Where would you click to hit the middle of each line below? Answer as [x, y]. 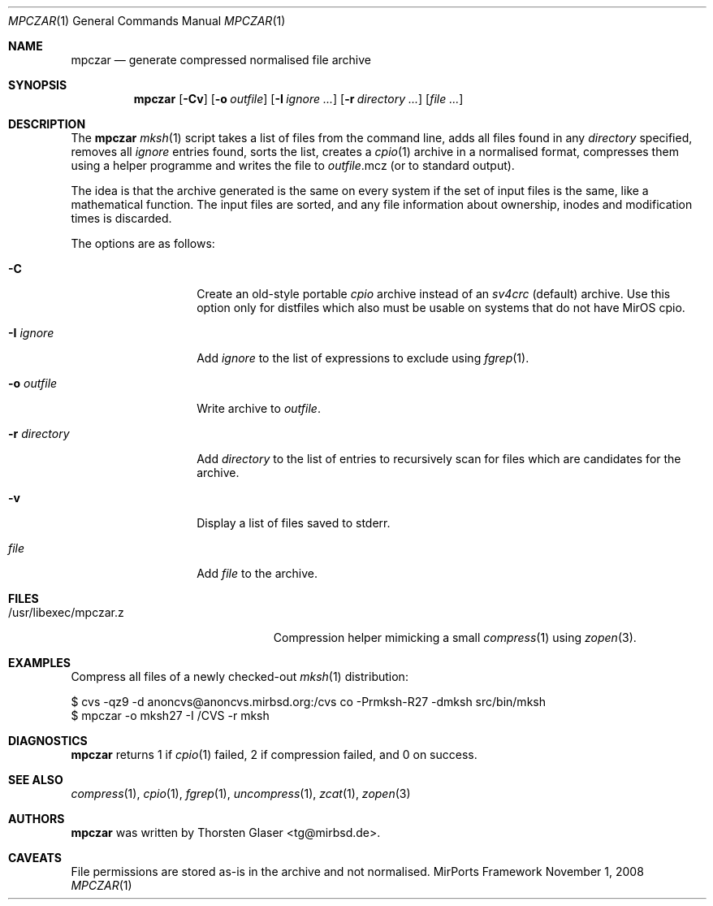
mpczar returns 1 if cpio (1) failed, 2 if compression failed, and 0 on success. [274, 754]
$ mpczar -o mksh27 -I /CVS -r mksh [170, 715]
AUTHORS [37, 819]
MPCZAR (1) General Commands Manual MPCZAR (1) [147, 21]
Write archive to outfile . [259, 408]
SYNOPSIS [38, 85]
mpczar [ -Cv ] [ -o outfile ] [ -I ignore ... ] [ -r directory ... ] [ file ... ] [298, 99]
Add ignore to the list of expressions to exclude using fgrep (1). [363, 358]
